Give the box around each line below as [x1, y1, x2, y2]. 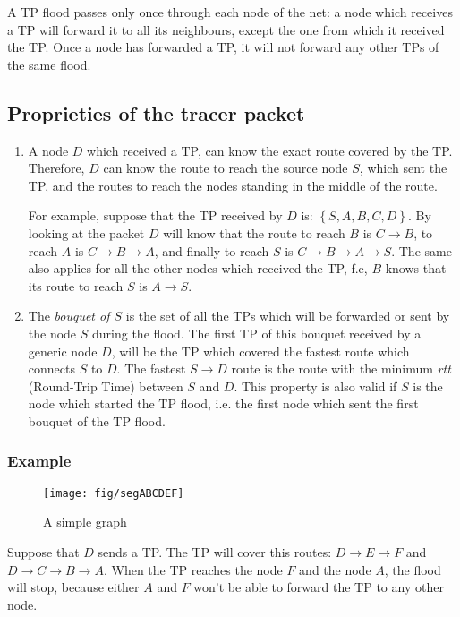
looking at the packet [28, 223, 145, 242]
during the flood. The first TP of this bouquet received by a [92, 323, 422, 342]
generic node [28, 341, 98, 360]
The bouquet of [28, 306, 110, 325]
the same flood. [7, 55, 91, 73]
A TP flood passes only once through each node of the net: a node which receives [7, 3, 453, 21]
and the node [299, 560, 371, 578]
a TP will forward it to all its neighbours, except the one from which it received [7, 20, 445, 39]
